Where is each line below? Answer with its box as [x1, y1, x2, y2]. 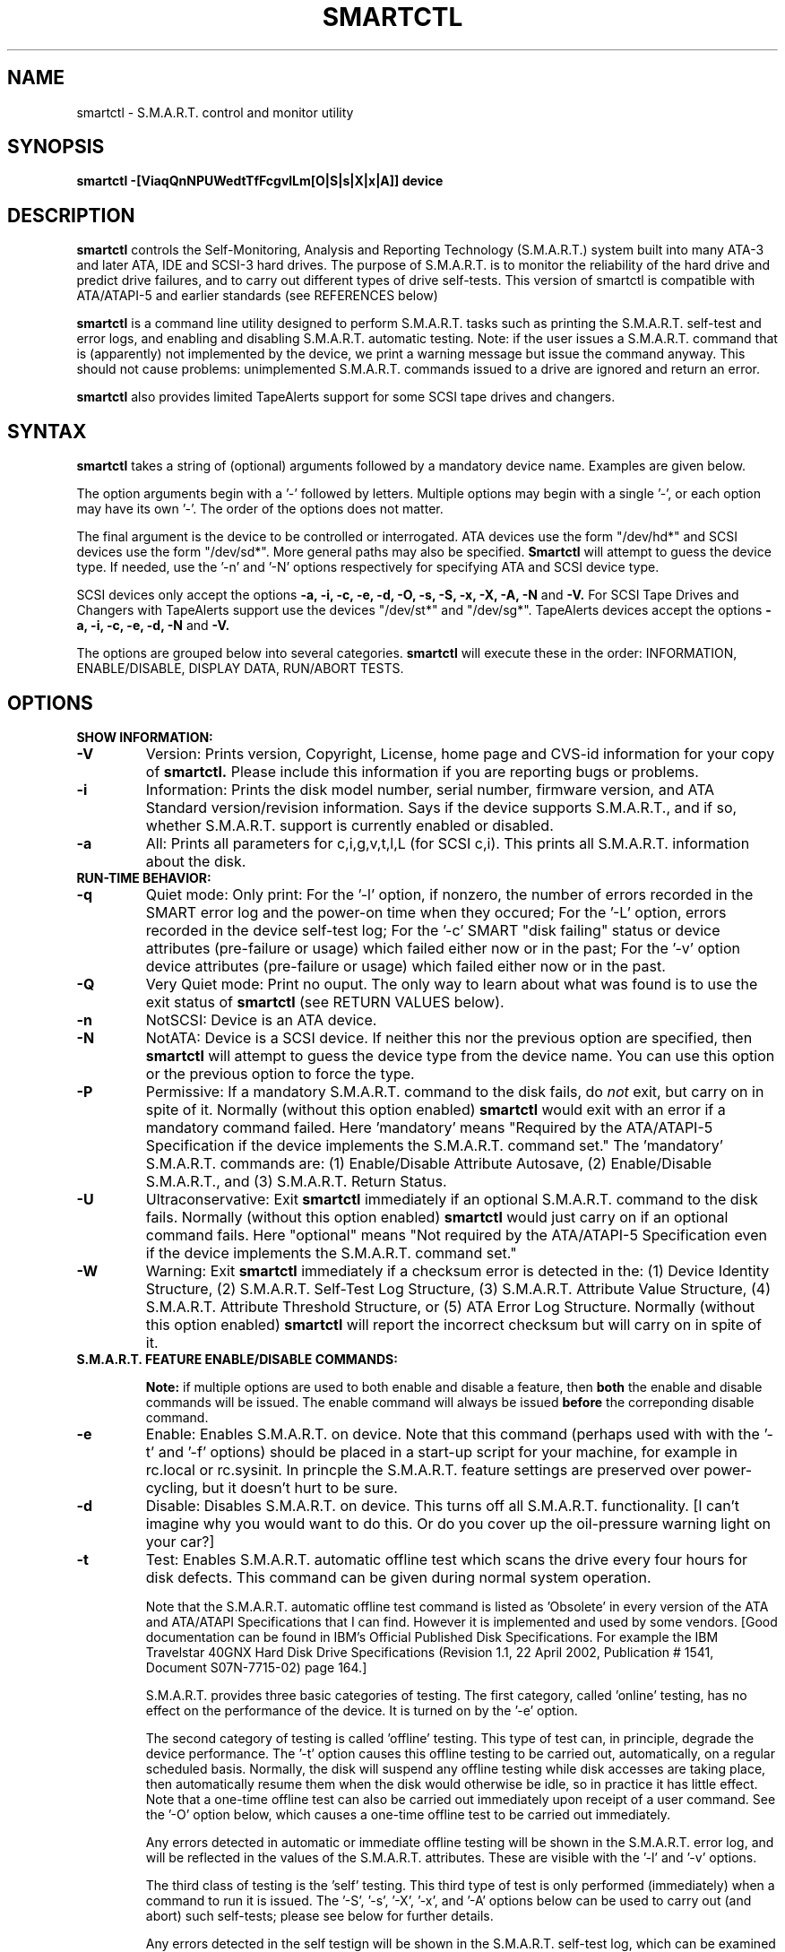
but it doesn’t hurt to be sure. [202, 1478, 398, 1497]
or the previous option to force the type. [145, 1064, 415, 1083]
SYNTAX [7, 419, 87, 443]
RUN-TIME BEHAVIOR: [76, 869, 211, 885]
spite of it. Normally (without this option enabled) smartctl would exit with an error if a [145, 1100, 726, 1119]
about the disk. [145, 851, 246, 870]
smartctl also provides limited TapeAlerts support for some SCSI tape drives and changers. [76, 389, 616, 405]
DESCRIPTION [7, 203, 135, 227]
